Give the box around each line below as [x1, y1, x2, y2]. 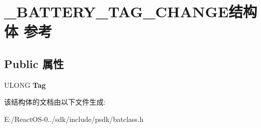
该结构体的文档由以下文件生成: [4, 97, 106, 107]
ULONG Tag [4, 79, 46, 90]
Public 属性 [4, 55, 64, 71]
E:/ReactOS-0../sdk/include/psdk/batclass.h [4, 113, 144, 124]
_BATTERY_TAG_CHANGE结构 [4, 1, 257, 22]
